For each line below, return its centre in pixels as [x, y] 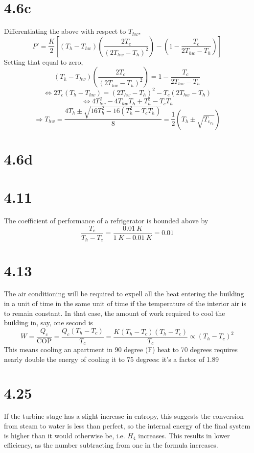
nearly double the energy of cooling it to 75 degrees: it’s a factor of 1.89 [111, 359]
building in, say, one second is [48, 322]
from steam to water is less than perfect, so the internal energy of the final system [127, 426]
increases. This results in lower [184, 435]
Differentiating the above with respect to [65, 31]
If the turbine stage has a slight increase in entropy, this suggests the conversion [124, 416]
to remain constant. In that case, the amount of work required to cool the [115, 313]
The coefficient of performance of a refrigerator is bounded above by [106, 221]
